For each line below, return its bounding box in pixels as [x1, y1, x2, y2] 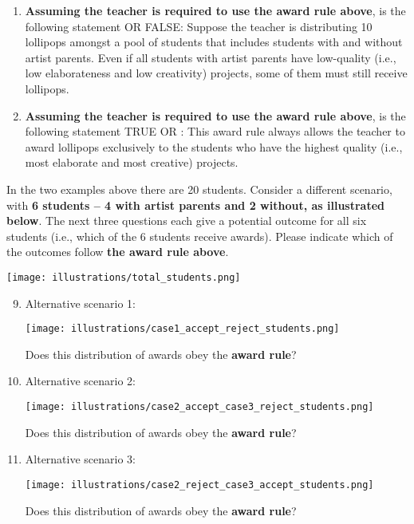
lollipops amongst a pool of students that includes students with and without [25, 33, 403, 50]
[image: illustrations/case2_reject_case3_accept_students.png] [25, 479, 374, 491]
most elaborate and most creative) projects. [25, 154, 239, 171]
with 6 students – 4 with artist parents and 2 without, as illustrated [6, 196, 385, 213]
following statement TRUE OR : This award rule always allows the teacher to [25, 123, 405, 140]
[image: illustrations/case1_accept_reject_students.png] [25, 323, 340, 335]
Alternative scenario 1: [25, 294, 136, 311]
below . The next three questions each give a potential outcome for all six [6, 212, 367, 229]
